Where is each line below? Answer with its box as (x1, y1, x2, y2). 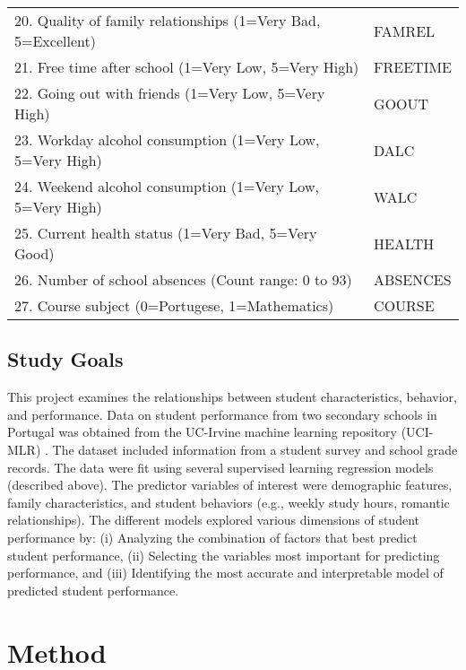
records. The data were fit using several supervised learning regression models (7, 457, 434, 476)
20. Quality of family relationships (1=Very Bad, (14, 10, 321, 30)
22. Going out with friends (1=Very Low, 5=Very (14, 83, 325, 103)
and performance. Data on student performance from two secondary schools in (7, 405, 437, 423)
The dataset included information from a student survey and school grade (52, 439, 458, 458)
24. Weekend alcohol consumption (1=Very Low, (14, 176, 319, 196)
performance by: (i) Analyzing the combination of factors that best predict (7, 527, 418, 546)
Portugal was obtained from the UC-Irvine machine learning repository (7, 422, 397, 441)
